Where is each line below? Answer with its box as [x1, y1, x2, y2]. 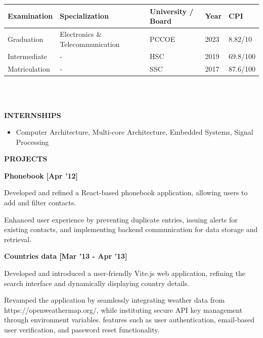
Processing [16, 136, 49, 147]
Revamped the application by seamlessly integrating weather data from [4, 295, 225, 305]
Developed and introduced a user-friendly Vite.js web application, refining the [4, 268, 245, 278]
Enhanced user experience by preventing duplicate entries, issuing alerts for [4, 214, 238, 224]
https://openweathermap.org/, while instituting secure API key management [4, 304, 243, 315]
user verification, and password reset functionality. [4, 324, 160, 334]
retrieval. [4, 234, 32, 244]
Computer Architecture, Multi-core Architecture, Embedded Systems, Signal [16, 127, 253, 137]
